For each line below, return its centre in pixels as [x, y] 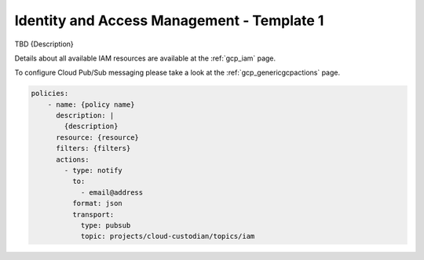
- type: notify [93, 170]
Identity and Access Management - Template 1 [169, 20]
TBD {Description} [44, 44]
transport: [93, 214]
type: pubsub [106, 225]
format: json [97, 203]
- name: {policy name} [91, 104]
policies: [50, 93]
